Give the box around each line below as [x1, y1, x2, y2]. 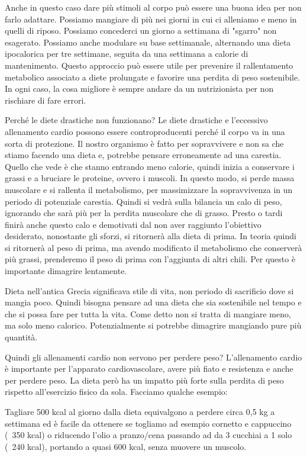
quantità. [5, 331, 38, 343]
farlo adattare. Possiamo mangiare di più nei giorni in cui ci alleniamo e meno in [5, 12, 297, 25]
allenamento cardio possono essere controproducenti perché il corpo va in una [5, 125, 285, 137]
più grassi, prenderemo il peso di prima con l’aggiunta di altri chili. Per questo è [5, 253, 296, 265]
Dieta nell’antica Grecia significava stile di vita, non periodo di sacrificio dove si [5, 284, 294, 297]
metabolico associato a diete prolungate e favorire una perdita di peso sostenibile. [5, 70, 300, 83]
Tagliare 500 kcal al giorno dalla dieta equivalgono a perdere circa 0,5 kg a [5, 405, 275, 417]
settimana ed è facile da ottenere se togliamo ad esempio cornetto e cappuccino [5, 417, 292, 429]
